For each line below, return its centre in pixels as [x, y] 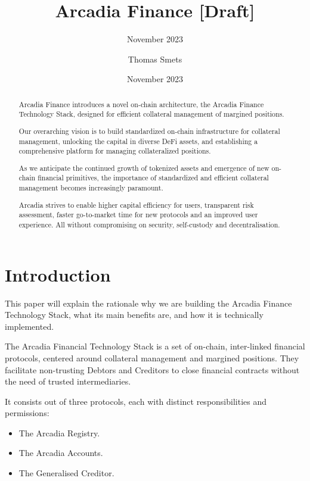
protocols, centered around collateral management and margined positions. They [152, 357]
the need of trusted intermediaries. [68, 381]
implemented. [30, 326]
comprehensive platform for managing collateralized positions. [115, 151]
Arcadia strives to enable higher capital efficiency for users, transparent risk [136, 204]
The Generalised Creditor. [66, 473]
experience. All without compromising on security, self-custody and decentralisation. [149, 224]
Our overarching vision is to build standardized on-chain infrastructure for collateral [149, 131]
